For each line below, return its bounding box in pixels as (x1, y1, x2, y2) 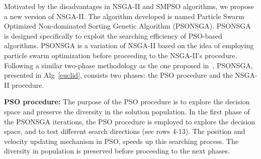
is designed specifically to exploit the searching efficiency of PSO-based (4, 30, 222, 41)
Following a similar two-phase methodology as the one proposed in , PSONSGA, (4, 60, 253, 70)
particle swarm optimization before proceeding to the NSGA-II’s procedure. (4, 50, 237, 60)
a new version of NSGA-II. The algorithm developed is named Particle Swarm (4, 11, 244, 21)
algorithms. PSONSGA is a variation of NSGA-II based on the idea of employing (4, 40, 254, 51)
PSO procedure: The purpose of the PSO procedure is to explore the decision (4, 96, 250, 107)
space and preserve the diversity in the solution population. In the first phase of (4, 106, 250, 116)
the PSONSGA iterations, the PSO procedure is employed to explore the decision (4, 116, 255, 126)
